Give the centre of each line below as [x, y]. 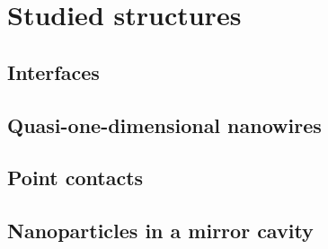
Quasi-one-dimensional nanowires [164, 124]
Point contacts [75, 178]
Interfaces [53, 71]
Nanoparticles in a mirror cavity [160, 231]
